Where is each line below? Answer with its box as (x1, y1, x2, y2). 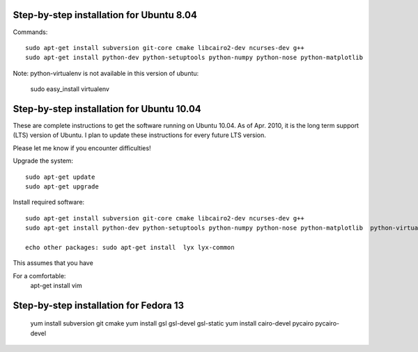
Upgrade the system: (13, 157, 73, 165)
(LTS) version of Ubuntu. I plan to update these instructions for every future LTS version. (13, 131, 266, 139)
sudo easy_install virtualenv (30, 85, 109, 93)
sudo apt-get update (25, 173, 95, 181)
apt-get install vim (30, 282, 83, 290)
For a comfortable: (13, 271, 66, 280)
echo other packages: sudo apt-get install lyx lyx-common (25, 243, 235, 251)
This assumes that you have (13, 259, 93, 267)
